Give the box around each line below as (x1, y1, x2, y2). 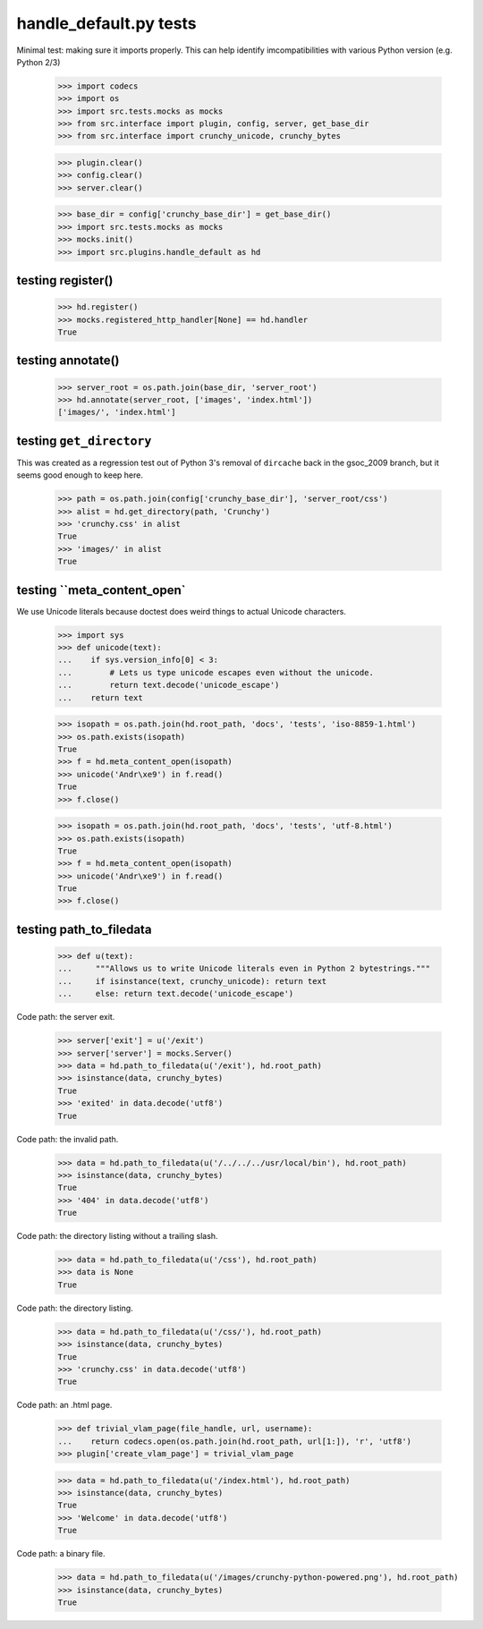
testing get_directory (16, 433, 152, 448)
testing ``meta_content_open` (16, 582, 186, 598)
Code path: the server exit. (16, 1012, 115, 1022)
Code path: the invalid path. (16, 1133, 119, 1144)
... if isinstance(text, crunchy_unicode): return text (57, 976, 327, 986)
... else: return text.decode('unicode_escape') (57, 988, 294, 999)
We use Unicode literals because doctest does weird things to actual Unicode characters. (16, 606, 346, 616)
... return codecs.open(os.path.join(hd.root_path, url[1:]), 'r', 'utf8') (57, 1436, 411, 1447)
